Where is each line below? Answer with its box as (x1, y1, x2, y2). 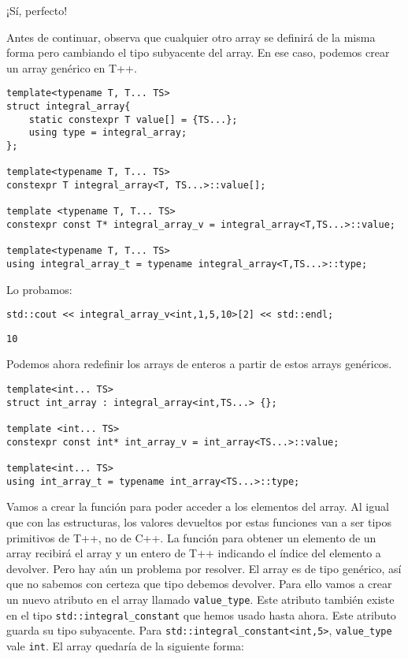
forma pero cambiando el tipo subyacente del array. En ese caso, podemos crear (6, 44, 390, 61)
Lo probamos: (6, 281, 72, 297)
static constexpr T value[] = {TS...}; (28, 114, 238, 125)
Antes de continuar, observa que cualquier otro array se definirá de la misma (6, 28, 376, 45)
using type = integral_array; (28, 127, 187, 139)
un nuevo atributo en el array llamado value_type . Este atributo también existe (6, 590, 395, 607)
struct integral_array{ (6, 101, 131, 113)
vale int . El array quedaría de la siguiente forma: (6, 637, 244, 653)
